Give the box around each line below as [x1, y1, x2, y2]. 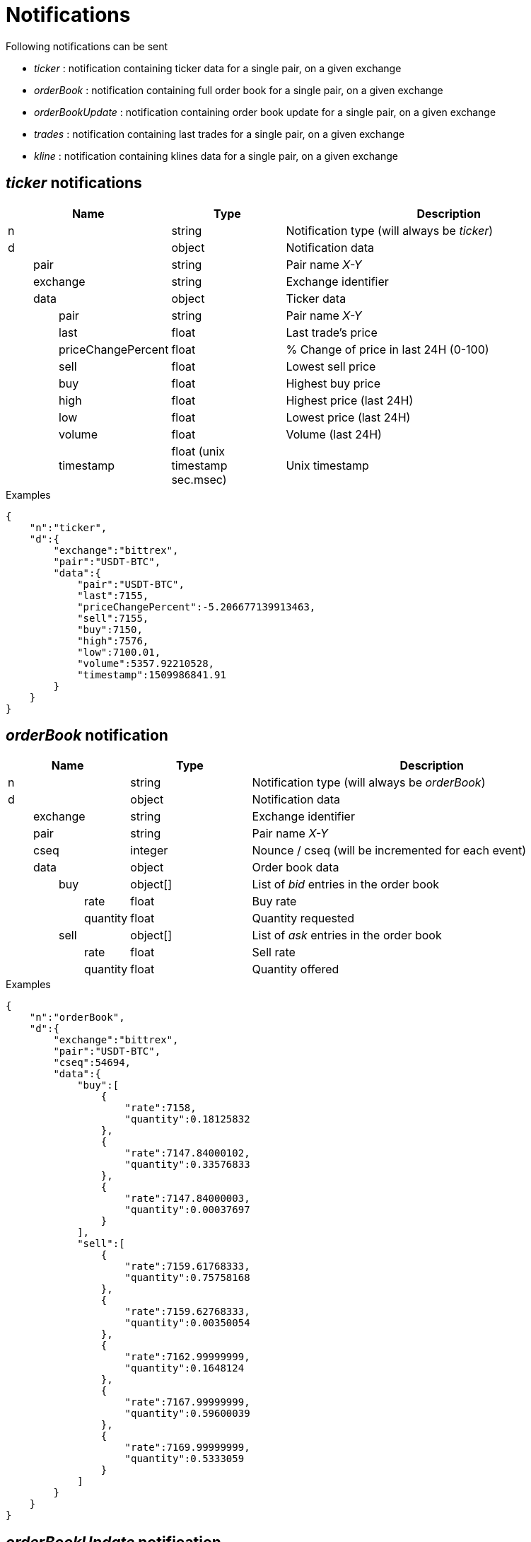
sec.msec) [171, 472, 227, 487]
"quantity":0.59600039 [124, 1408, 250, 1420]
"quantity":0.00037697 [124, 1204, 250, 1216]
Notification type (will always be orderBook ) [252, 775, 486, 790]
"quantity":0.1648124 [124, 1362, 245, 1374]
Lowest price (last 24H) [286, 410, 411, 424]
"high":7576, [77, 634, 149, 647]
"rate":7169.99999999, [124, 1442, 250, 1454]
